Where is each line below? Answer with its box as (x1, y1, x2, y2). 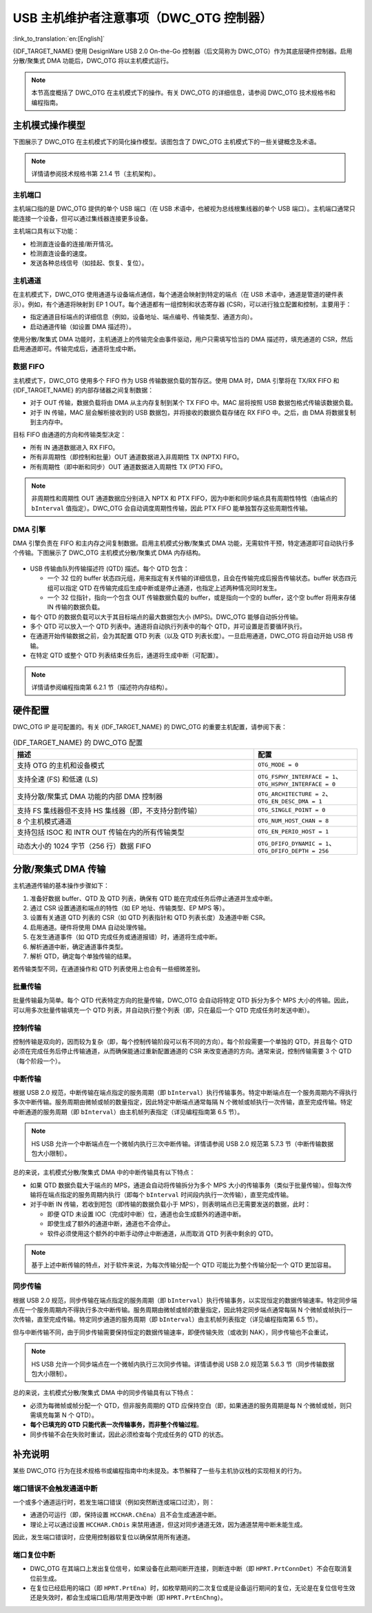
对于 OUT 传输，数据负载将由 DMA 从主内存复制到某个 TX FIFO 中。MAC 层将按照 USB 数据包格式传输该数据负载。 (30, 399, 358, 407)
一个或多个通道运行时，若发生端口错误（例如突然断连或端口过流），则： (12, 1498, 215, 1506)
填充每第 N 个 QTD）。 (35, 1411, 98, 1419)
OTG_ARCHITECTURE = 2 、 (258, 789, 333, 798)
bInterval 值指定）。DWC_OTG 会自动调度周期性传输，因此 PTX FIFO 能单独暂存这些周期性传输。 (31, 504, 311, 512)
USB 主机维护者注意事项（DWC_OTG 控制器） (12, 10, 272, 26)
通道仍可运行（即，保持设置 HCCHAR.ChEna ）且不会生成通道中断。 (30, 1511, 220, 1519)
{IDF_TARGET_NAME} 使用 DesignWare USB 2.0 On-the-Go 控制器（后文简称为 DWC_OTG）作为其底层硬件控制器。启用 (12, 47, 353, 55)
